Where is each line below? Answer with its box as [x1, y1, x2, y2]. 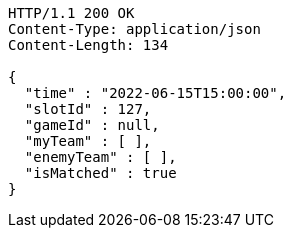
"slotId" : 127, [24, 101, 152, 117]
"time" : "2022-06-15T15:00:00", [24, 85, 287, 101]
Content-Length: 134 [8, 37, 169, 53]
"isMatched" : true [24, 165, 177, 181]
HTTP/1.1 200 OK [8, 5, 135, 21]
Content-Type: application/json [8, 21, 261, 37]
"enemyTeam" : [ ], [24, 149, 177, 165]
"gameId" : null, [24, 117, 160, 133]
